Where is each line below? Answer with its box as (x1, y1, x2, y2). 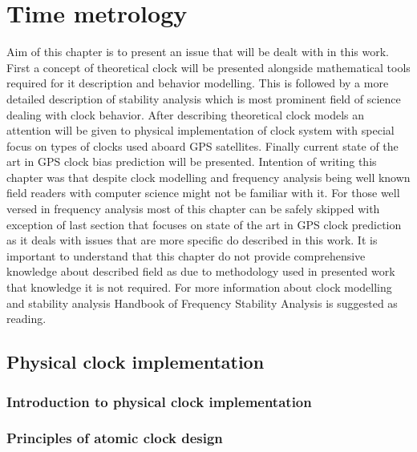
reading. (6, 310, 47, 327)
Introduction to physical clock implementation (6, 391, 312, 411)
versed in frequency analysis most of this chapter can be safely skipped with (6, 200, 380, 217)
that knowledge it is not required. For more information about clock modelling (6, 279, 392, 296)
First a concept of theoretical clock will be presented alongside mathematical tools (6, 59, 411, 75)
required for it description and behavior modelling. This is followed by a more (6, 75, 389, 91)
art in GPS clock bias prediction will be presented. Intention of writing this (6, 153, 377, 170)
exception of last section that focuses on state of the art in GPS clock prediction (6, 216, 402, 232)
